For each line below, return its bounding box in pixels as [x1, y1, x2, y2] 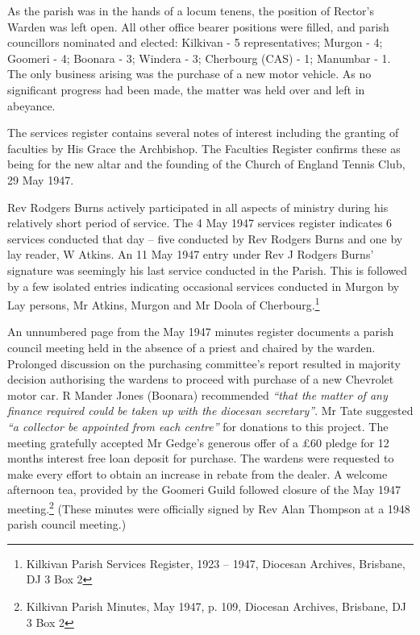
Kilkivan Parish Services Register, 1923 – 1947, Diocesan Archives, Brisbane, [26, 554, 405, 571]
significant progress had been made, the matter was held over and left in [7, 81, 365, 98]
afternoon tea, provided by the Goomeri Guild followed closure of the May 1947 [7, 481, 401, 498]
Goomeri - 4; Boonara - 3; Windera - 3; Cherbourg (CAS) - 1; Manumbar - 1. [7, 49, 391, 66]
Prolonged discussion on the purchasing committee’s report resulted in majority [7, 355, 401, 371]
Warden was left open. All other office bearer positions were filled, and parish [7, 18, 389, 35]
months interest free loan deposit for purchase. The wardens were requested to [7, 450, 394, 467]
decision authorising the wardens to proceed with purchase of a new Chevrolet [7, 371, 394, 388]
